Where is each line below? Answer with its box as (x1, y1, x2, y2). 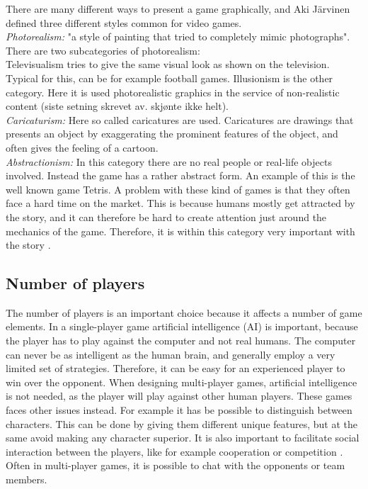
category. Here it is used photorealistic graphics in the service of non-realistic (6, 84, 340, 99)
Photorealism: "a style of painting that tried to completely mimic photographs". (6, 29, 350, 44)
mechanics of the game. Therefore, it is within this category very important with (6, 223, 355, 238)
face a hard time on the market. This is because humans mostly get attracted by (6, 196, 355, 210)
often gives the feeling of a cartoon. (6, 140, 159, 154)
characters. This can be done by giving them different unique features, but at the (6, 416, 357, 431)
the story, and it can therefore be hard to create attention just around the (6, 209, 327, 224)
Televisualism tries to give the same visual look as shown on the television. (6, 57, 330, 72)
